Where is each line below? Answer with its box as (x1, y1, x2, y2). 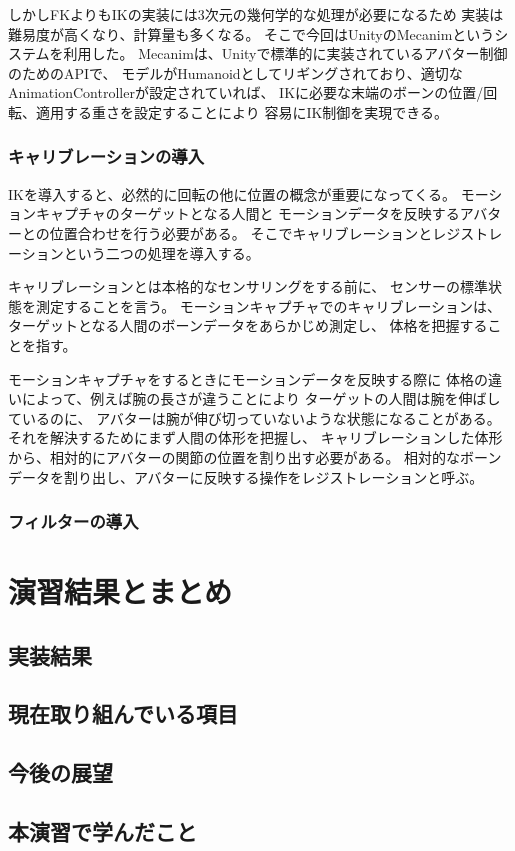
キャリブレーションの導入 (8, 144, 204, 169)
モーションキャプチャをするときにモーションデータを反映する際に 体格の (8, 368, 488, 389)
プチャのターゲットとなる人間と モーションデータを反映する (63, 203, 460, 224)
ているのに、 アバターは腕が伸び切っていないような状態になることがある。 (8, 407, 501, 428)
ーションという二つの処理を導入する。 (8, 242, 260, 263)
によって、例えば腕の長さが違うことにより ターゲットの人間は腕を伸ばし (21, 388, 501, 409)
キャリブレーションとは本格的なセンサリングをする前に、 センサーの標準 (8, 276, 488, 297)
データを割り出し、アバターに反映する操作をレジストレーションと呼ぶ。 (8, 466, 484, 487)
